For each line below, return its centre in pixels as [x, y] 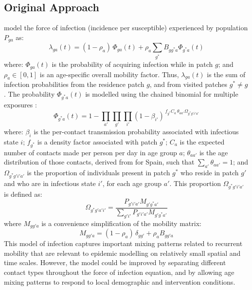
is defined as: [23, 194]
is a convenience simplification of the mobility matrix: [121, 223]
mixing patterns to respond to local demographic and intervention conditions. [120, 281]
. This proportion [195, 183]
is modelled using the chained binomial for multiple [162, 93]
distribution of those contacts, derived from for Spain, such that [99, 162]
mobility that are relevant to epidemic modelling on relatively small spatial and [122, 253]
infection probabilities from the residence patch [74, 84]
